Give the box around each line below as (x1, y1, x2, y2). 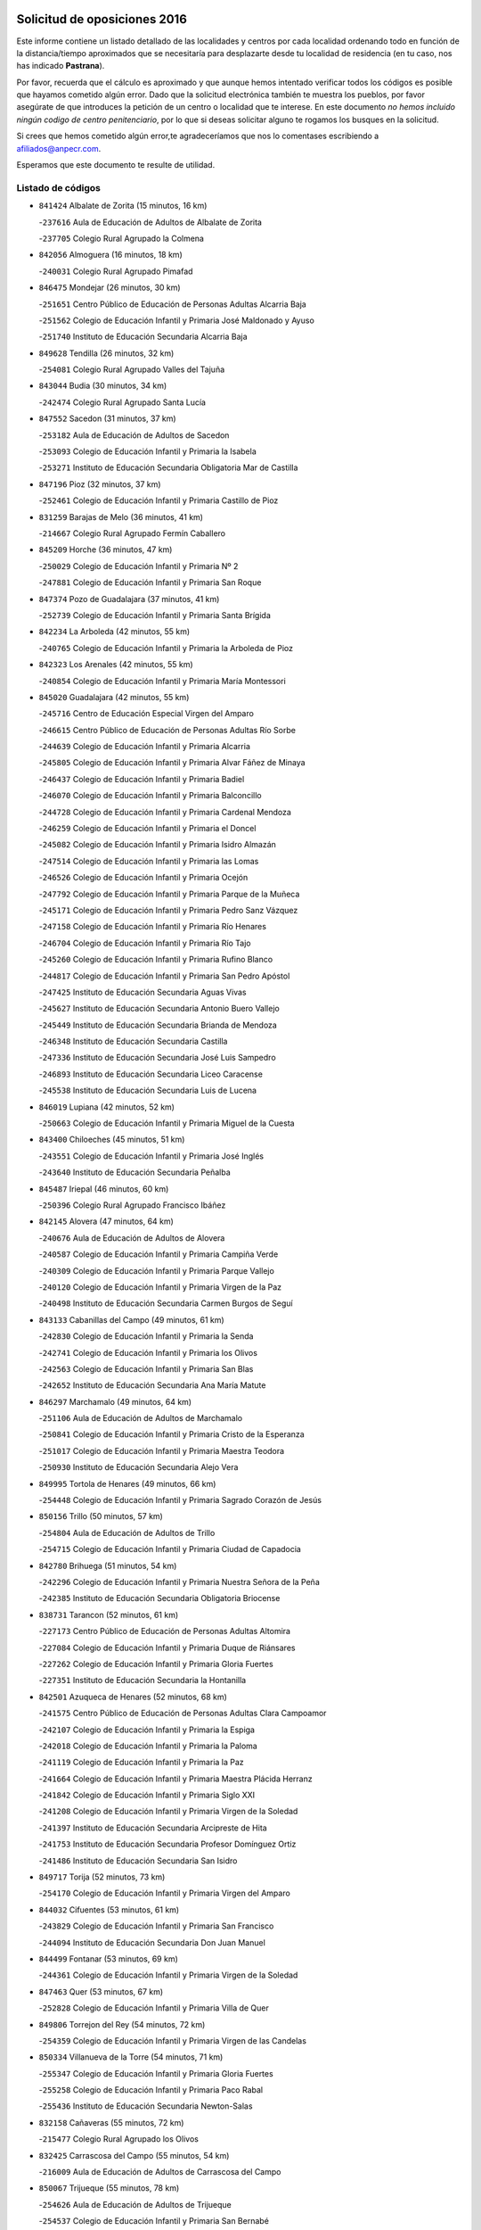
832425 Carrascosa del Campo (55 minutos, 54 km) (38, 2150, 230, 2160)
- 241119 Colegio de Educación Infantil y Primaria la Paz (38, 1757, 244, 1768)
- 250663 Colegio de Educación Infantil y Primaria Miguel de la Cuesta (38, 1118, 295, 1128)
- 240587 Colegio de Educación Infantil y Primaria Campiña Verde (38, 1249, 279, 1260)
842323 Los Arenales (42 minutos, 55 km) (38, 659, 193, 670)
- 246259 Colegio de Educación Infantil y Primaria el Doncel (38, 823, 257, 834)
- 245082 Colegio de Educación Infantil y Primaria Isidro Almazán (38, 839, 276, 850)
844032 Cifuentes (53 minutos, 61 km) (38, 1904, 180, 1915)
